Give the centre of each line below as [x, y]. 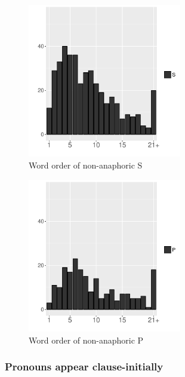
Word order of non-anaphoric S [86, 165]
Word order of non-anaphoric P [86, 340]
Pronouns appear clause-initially [84, 367]
